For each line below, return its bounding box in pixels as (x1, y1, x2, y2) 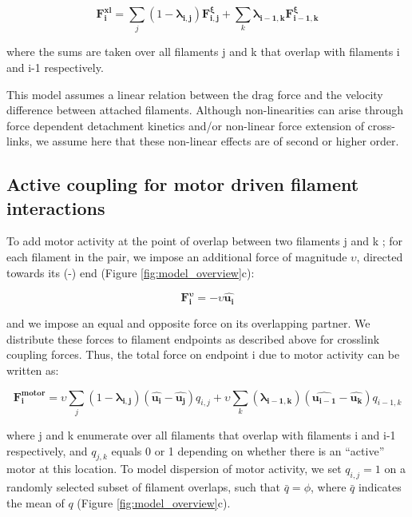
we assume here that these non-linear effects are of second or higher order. (36, 133, 399, 149)
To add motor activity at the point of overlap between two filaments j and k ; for (6, 233, 403, 249)
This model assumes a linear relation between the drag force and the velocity (6, 86, 383, 102)
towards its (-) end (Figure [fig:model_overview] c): (6, 264, 255, 280)
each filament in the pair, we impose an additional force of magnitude (6, 249, 347, 265)
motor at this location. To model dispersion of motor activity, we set (6, 460, 342, 477)
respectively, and (6, 442, 88, 459)
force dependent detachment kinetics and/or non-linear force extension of (6, 117, 364, 133)
